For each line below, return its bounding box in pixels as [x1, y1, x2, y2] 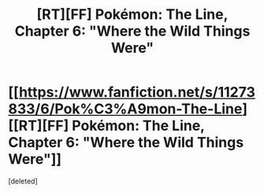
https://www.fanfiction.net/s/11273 [18, 84, 256, 102]
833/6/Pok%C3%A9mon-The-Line [8, 100, 243, 118]
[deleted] [8, 176, 38, 186]
